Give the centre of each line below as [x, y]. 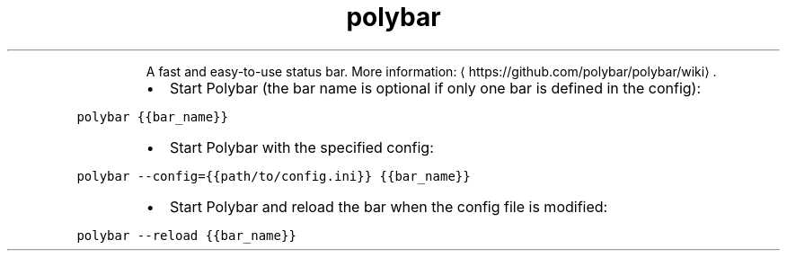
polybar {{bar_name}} [152, 116]
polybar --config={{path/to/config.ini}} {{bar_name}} [274, 176]
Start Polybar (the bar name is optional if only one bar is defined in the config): [435, 88]
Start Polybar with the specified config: [301, 147]
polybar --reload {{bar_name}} [186, 235]
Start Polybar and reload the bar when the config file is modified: [389, 206]
